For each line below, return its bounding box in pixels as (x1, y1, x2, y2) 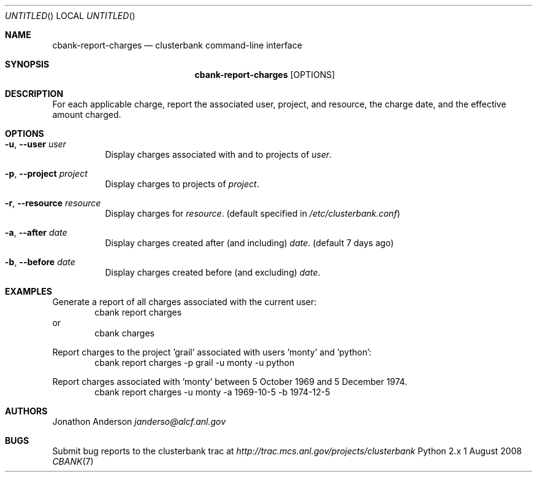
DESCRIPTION (5, 88, 64, 99)
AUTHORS (5, 406, 48, 416)
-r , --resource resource (5, 198, 101, 208)
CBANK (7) (52, 456, 94, 467)
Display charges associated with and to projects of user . (105, 149, 332, 160)
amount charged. (52, 109, 121, 120)
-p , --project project (5, 168, 88, 179)
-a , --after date (5, 227, 67, 238)
